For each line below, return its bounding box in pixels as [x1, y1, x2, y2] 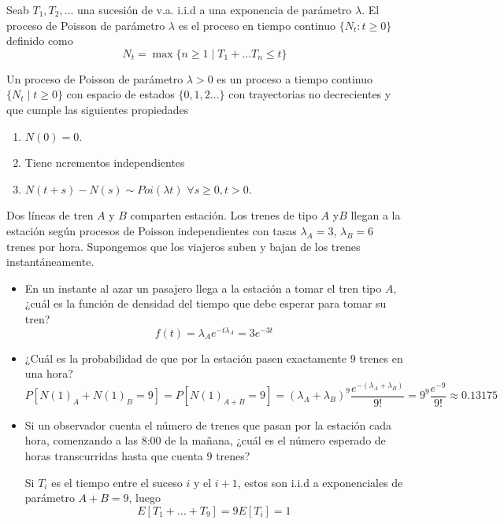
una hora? [24, 365, 73, 382]
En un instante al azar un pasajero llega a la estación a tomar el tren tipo [24, 279, 382, 296]
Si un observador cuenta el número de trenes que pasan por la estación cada [24, 416, 392, 433]
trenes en [359, 349, 403, 366]
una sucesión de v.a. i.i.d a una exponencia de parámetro [77, 2, 352, 17]
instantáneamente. [6, 253, 94, 270]
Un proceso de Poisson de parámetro [6, 70, 183, 87]
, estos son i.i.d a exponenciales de [237, 474, 403, 490]
